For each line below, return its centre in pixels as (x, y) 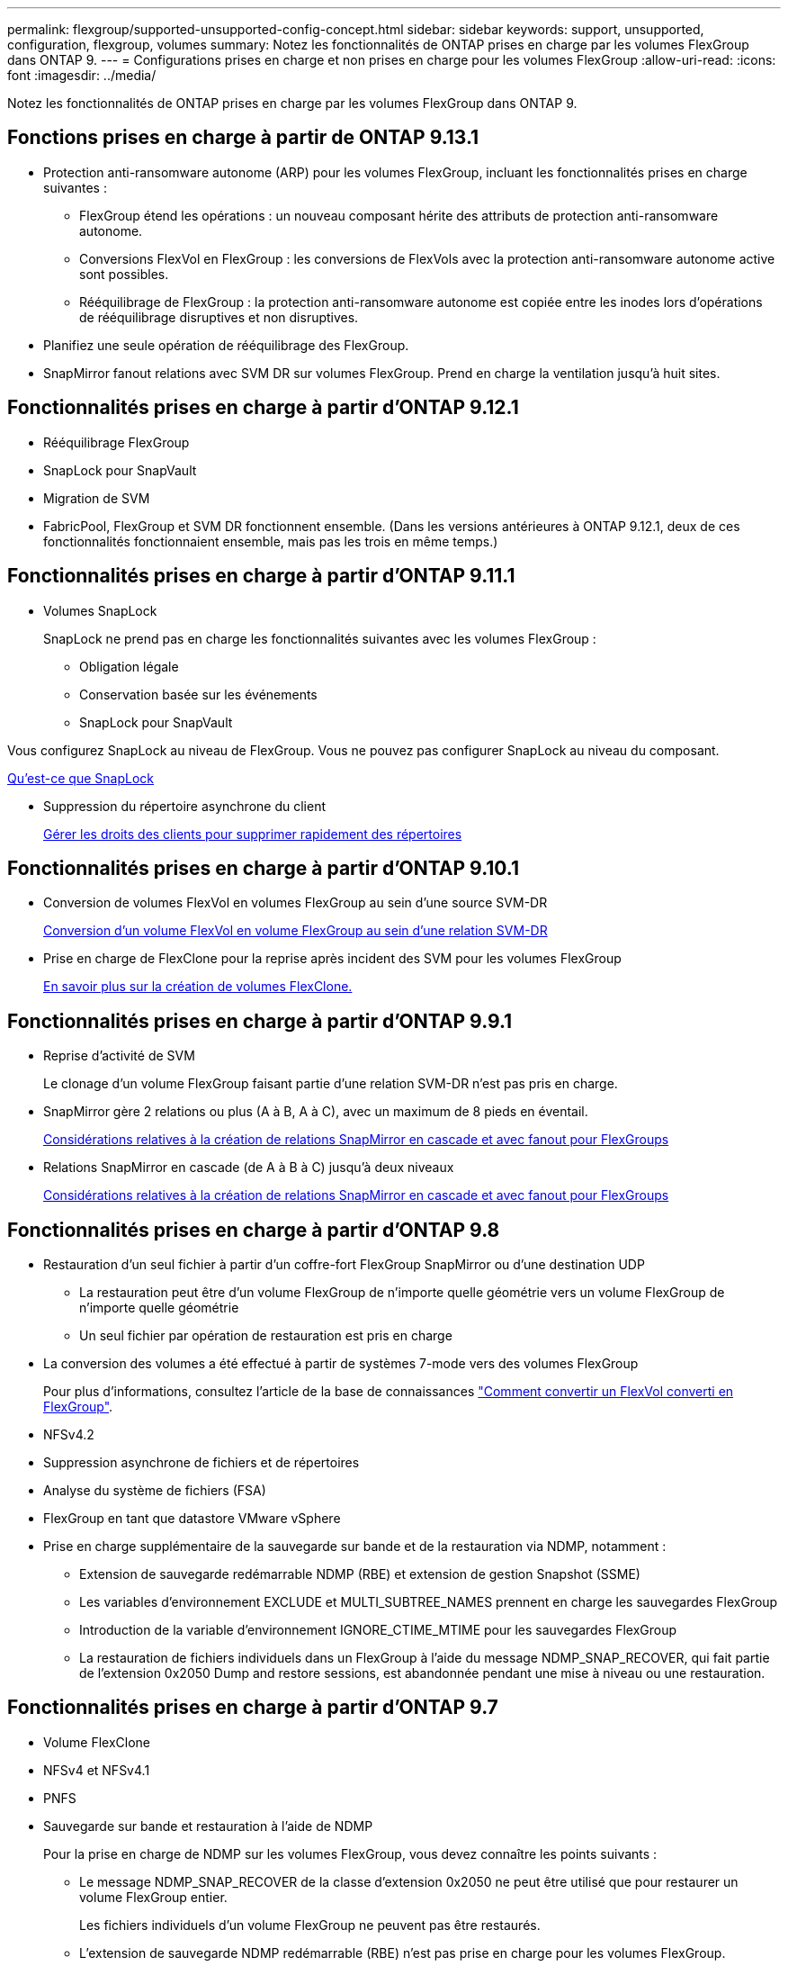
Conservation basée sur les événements (198, 694)
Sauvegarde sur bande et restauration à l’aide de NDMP (208, 1826)
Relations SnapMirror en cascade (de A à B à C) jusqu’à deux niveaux (249, 1168)
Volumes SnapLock (100, 610)
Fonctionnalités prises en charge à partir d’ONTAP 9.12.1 (263, 408)
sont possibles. (124, 274)
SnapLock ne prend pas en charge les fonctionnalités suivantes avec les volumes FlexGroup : (320, 638)
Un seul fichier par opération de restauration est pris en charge (266, 1336)
